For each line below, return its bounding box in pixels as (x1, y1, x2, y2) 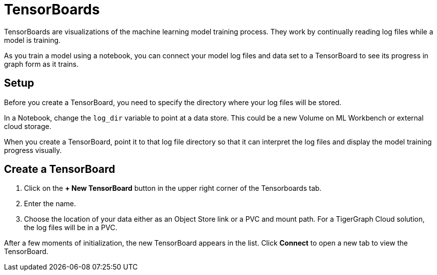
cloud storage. (4, 122, 51, 131)
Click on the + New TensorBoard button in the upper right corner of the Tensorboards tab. (24, 184, 322, 193)
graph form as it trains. (4, 59, 79, 68)
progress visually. (4, 145, 62, 154)
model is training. (4, 35, 61, 44)
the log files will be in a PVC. (24, 223, 117, 232)
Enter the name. (24, 199, 76, 208)
